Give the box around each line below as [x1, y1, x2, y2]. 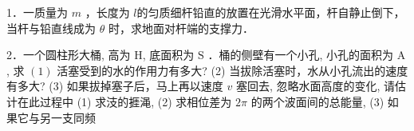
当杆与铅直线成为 [6, 19, 96, 36]
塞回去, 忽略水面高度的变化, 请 [235, 77, 396, 94]
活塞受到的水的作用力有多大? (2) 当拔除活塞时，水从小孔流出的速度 [57, 62, 408, 78]
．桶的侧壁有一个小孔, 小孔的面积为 [207, 46, 393, 63]
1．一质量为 [6, 4, 68, 20]
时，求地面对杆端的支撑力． [108, 19, 254, 36]
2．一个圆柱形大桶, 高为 [6, 46, 131, 63]
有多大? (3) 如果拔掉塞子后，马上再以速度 [6, 77, 223, 94]
